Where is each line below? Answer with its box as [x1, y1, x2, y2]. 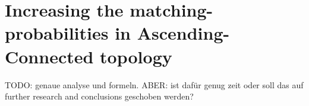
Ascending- [137, 21, 230, 45]
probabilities [5, 21, 109, 45]
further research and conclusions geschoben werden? [5, 90, 194, 102]
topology [100, 44, 172, 68]
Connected [5, 44, 94, 68]
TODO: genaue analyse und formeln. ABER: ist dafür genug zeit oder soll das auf [5, 78, 304, 91]
